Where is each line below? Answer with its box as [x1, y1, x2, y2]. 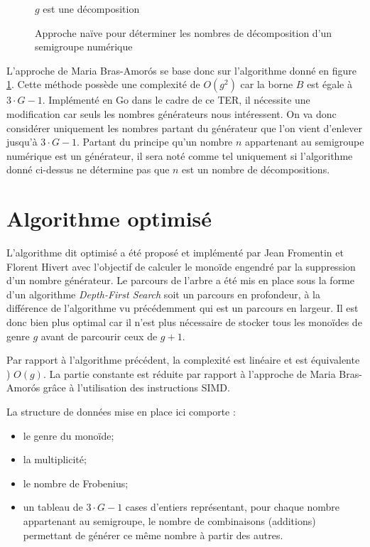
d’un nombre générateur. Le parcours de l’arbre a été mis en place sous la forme [6, 273, 354, 288]
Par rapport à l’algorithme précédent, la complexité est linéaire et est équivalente [6, 352, 360, 367]
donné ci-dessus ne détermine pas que [6, 162, 170, 177]
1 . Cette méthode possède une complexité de [6, 77, 200, 92]
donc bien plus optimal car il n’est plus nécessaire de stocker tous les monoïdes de [6, 315, 362, 330]
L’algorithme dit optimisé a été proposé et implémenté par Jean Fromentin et [6, 245, 344, 260]
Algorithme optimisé [6, 204, 212, 233]
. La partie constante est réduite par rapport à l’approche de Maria [43, 366, 336, 381]
